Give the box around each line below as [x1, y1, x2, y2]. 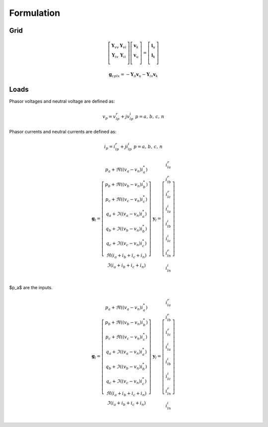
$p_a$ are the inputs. [9, 285, 53, 291]
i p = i [104, 144, 116, 151]
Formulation [9, 7, 61, 18]
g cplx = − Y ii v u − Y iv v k [108, 72, 158, 78]
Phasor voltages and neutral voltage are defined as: [9, 98, 115, 104]
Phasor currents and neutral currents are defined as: [9, 129, 117, 134]
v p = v [102, 114, 116, 121]
